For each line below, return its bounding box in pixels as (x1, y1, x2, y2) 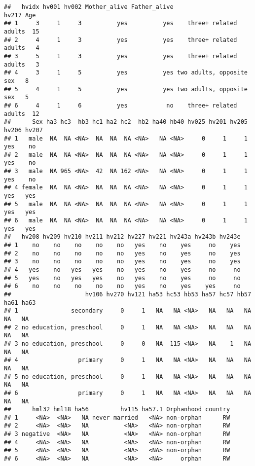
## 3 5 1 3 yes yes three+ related (4, 52, 237, 60)
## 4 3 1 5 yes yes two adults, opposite (4, 69, 248, 76)
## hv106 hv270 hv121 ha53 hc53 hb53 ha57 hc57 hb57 (4, 290, 252, 298)
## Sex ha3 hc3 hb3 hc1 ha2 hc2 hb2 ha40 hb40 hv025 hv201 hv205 (4, 118, 248, 126)
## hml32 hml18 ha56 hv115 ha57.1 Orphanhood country (4, 406, 230, 413)
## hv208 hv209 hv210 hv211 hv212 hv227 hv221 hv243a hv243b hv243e (4, 233, 241, 241)
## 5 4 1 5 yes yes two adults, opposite (4, 85, 248, 93)
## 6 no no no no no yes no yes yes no (4, 283, 241, 290)
